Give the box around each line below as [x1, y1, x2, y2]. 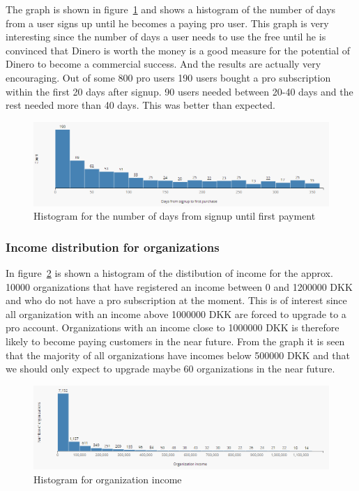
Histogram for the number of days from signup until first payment [33, 209, 316, 223]
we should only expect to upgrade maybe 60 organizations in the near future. [6, 361, 335, 376]
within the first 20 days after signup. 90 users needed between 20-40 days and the [6, 84, 353, 98]
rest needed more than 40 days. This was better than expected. [6, 98, 275, 112]
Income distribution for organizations [6, 238, 220, 255]
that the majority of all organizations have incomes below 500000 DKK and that [6, 347, 350, 362]
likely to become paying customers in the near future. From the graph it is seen [6, 333, 345, 348]
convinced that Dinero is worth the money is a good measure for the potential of [6, 43, 351, 57]
